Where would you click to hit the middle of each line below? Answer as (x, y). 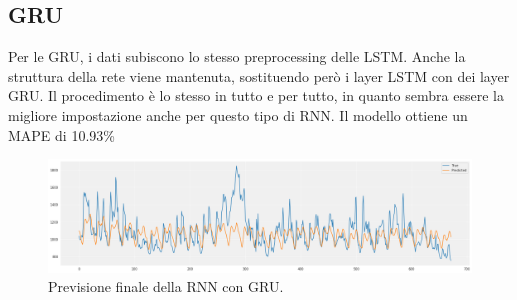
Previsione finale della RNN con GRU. (166, 286)
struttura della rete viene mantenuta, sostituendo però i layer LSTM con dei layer (259, 75)
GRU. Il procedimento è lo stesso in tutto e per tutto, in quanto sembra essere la (256, 95)
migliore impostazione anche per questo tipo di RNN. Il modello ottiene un (238, 114)
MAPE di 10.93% (61, 134)
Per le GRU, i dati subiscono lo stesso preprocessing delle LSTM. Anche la (237, 56)
